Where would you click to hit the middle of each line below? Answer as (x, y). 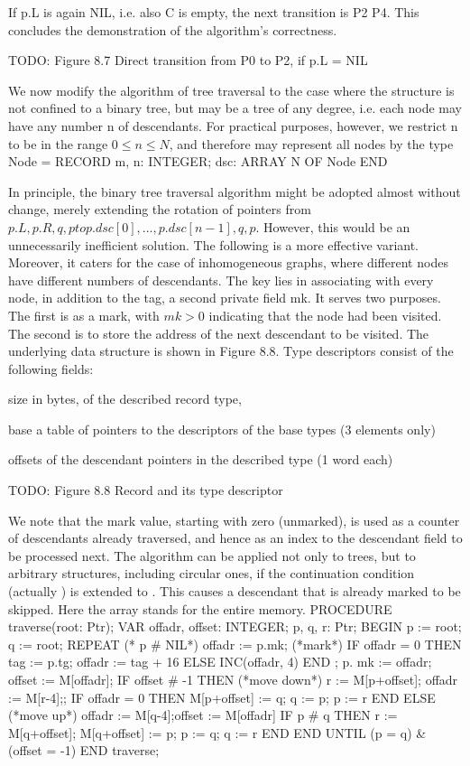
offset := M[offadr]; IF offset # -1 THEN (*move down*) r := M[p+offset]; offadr (233, 679)
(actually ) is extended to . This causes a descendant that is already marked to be (235, 591)
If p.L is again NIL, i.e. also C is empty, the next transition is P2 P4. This (214, 12)
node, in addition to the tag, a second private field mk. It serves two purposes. (225, 298)
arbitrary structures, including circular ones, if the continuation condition (212, 573)
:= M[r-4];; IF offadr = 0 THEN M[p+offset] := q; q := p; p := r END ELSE (222, 697)
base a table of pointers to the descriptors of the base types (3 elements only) (222, 429)
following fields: (51, 368)
